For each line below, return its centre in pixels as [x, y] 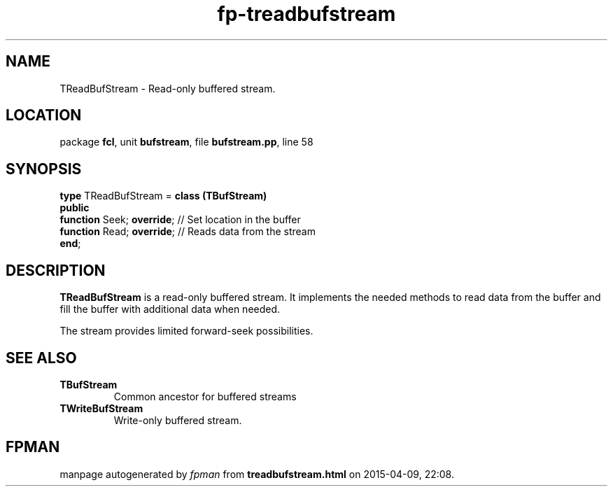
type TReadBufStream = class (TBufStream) [163, 196]
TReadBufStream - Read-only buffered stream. [168, 88]
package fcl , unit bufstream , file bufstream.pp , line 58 [186, 142]
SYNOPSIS [44, 169]
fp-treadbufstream [306, 14]
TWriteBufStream [101, 408]
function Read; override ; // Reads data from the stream [188, 232]
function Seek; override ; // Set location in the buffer [180, 220]
